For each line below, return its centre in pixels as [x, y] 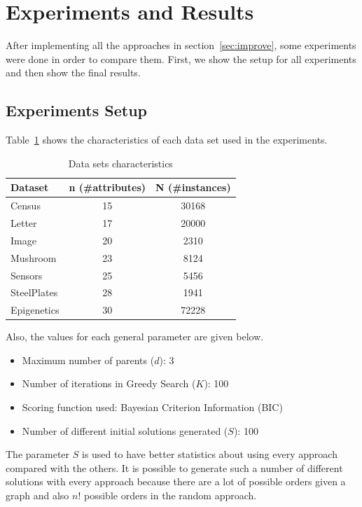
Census [26, 206]
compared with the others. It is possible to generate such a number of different [174, 467]
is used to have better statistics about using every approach [209, 454]
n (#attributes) [107, 187]
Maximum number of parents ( [88, 360]
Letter [24, 222]
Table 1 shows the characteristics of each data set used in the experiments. [167, 140]
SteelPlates [34, 292]
